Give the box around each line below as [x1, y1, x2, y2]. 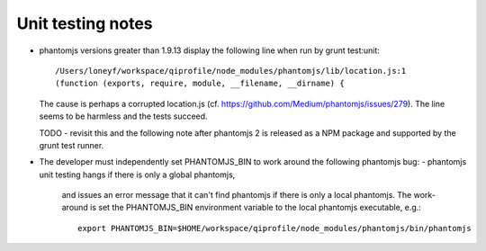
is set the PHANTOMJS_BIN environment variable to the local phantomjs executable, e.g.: [90, 202, 422, 213]
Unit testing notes [16, 13, 153, 33]
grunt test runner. [39, 139, 104, 150]
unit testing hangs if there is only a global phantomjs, [39, 169, 236, 180]
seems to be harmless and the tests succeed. [39, 111, 208, 121]
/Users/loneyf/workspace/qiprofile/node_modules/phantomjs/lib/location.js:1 [55, 66, 407, 76]
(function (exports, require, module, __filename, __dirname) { [55, 78, 346, 89]
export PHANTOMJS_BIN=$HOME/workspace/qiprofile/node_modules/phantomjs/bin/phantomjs [77, 223, 472, 233]
